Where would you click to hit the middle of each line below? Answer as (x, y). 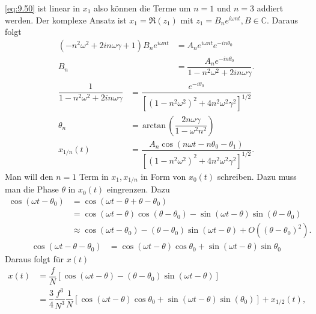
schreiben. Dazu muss (257, 176)
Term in (94, 176)
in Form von (163, 176)
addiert (270, 8)
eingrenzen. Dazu (138, 189)
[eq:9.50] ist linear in (42, 8)
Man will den (29, 176)
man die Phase (32, 189)
